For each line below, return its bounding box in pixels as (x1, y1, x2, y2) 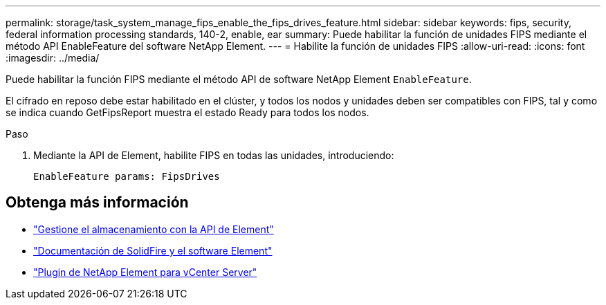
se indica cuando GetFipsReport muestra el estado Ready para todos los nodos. (6, 107, 369, 118)
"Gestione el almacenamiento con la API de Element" (33, 223, 274, 235)
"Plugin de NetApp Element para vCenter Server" (33, 266, 257, 278)
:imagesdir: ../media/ (6, 52, 100, 64)
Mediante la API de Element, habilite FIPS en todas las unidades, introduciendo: (33, 149, 394, 161)
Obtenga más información (6, 194, 189, 212)
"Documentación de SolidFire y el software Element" (33, 244, 273, 257)
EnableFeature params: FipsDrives (33, 171, 220, 182)
